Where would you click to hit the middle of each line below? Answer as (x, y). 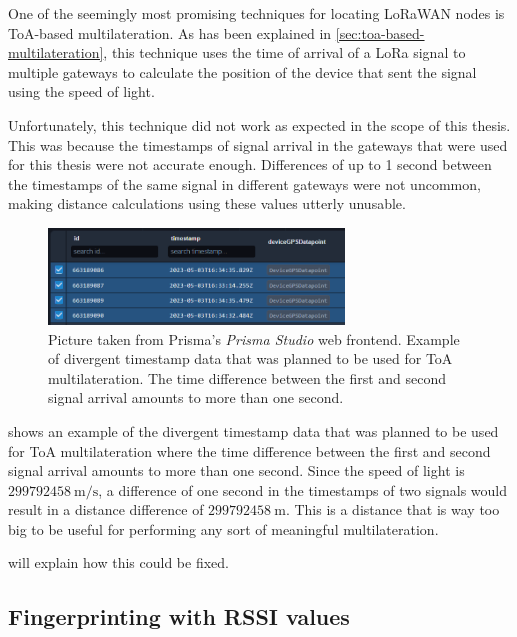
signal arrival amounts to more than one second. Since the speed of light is (236, 470)
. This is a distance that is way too (392, 509)
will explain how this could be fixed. (118, 562)
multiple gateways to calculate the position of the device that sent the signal (242, 71)
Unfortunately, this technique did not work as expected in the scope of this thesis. (259, 124)
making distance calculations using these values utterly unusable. (207, 203)
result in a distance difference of (106, 509)
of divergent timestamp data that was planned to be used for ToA (250, 358)
